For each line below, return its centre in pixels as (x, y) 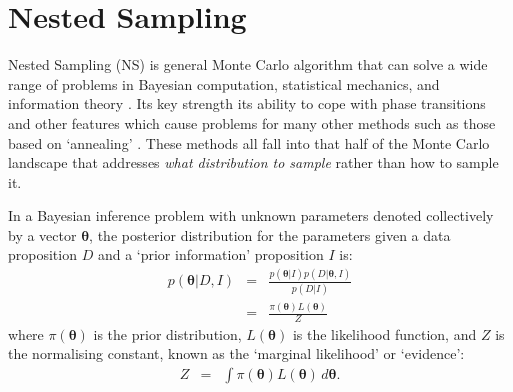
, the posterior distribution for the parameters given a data (270, 234)
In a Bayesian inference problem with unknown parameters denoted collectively (251, 215)
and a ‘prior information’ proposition (210, 254)
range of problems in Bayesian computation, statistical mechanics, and (224, 83)
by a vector (42, 234)
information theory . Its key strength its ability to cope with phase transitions (247, 103)
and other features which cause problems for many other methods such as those (252, 122)
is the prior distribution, (167, 333)
